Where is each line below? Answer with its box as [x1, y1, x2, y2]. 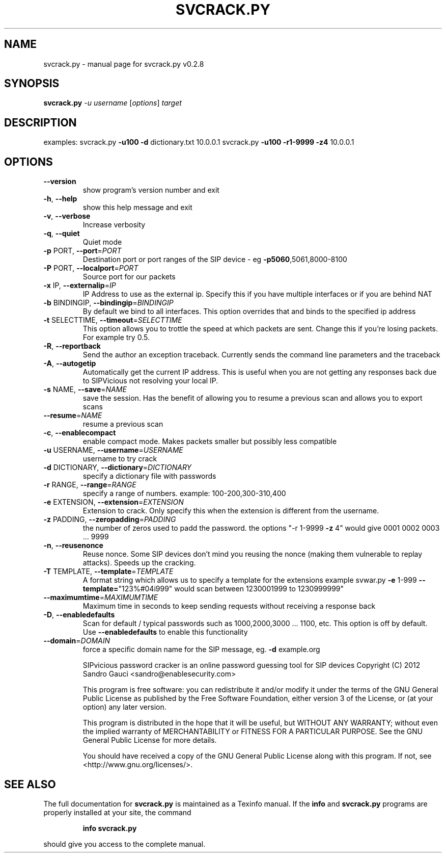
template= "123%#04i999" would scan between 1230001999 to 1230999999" [82, 584, 344, 593]
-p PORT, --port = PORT [43, 246, 122, 255]
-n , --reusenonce [43, 541, 103, 550]
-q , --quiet [43, 229, 80, 238]
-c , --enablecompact [43, 428, 116, 437]
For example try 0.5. [82, 333, 150, 342]
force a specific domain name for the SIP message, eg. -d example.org [82, 645, 320, 654]
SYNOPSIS [4, 77, 60, 90]
